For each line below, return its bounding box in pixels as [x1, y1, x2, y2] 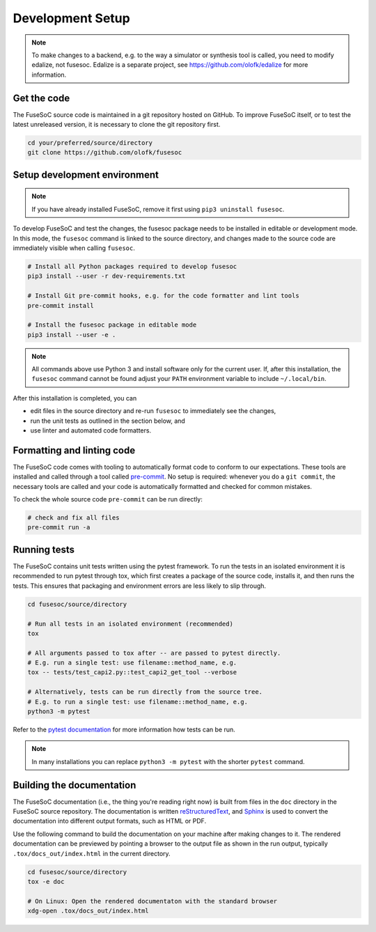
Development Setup [13, 10, 130, 26]
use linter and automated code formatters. [30, 426, 152, 435]
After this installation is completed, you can [13, 394, 137, 402]
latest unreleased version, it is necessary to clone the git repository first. [13, 121, 221, 129]
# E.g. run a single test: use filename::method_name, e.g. [27, 659, 237, 667]
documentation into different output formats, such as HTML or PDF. [13, 817, 207, 825]
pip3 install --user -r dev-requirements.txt [27, 272, 186, 280]
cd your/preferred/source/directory [27, 139, 153, 146]
